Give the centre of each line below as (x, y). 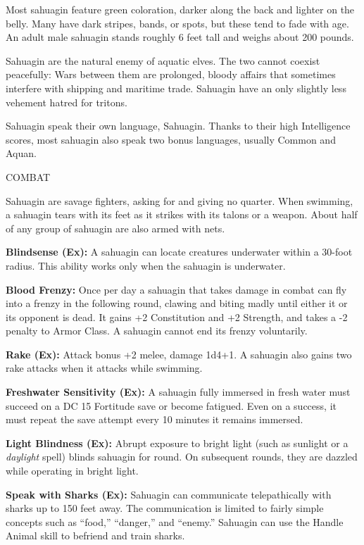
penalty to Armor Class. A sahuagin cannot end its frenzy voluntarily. (157, 331)
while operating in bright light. (72, 471)
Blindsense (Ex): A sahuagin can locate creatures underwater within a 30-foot (179, 252)
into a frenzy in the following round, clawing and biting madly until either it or (177, 303)
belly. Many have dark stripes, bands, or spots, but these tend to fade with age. (177, 23)
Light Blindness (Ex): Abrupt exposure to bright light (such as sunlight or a (177, 443)
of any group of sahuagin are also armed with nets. (115, 228)
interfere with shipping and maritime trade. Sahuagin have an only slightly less (176, 88)
